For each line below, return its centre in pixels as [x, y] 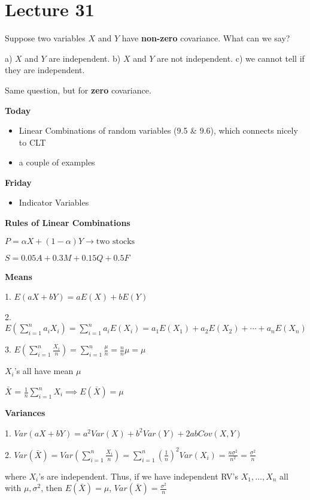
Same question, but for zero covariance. [78, 90]
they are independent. [45, 70]
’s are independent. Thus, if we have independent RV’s [138, 476]
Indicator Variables [54, 202]
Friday [18, 182]
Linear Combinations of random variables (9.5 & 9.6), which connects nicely [158, 130]
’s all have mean [44, 371]
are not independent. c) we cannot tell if [231, 58]
